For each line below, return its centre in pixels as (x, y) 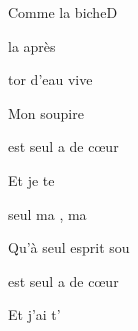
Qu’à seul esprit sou (69, 247)
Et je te (31, 179)
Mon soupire (46, 112)
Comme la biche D (63, 12)
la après (32, 45)
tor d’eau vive (50, 79)
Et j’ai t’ (34, 314)
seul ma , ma (47, 213)
